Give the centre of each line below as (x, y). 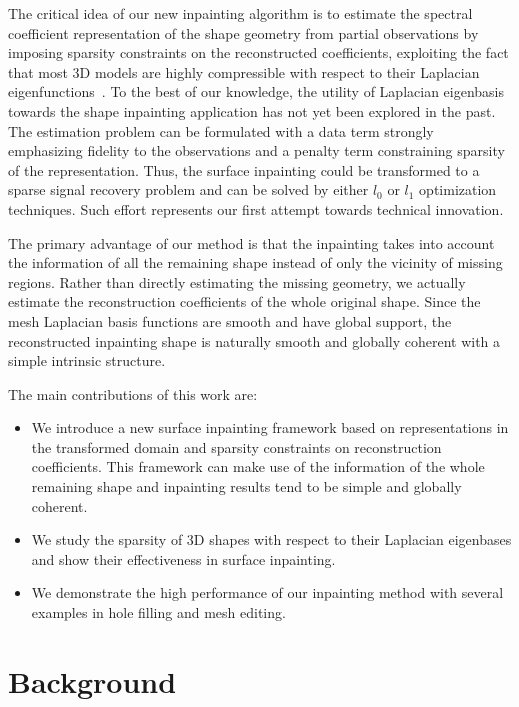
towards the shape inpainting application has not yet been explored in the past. (252, 110)
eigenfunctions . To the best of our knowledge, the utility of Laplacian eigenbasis (256, 91)
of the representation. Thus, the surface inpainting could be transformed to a (244, 169)
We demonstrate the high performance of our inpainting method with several (267, 592)
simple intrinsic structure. (87, 360)
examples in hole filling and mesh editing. (158, 612)
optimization (458, 189)
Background (92, 680)
